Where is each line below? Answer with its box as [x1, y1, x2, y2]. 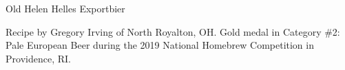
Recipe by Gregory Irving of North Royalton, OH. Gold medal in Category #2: [6, 24, 340, 38]
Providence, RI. [6, 51, 71, 65]
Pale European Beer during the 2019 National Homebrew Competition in [6, 38, 314, 52]
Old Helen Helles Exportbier [6, 1, 125, 15]
